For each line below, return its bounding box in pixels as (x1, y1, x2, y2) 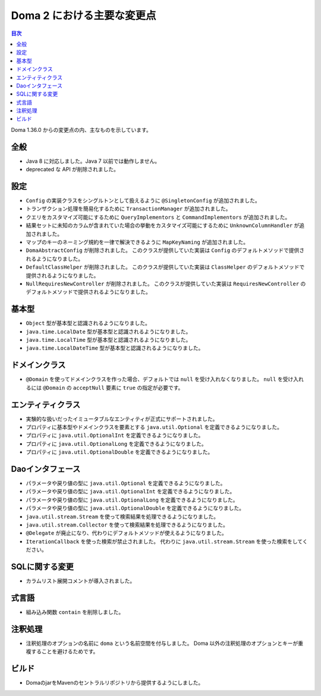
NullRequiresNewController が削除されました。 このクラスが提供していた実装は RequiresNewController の (26, 280, 306, 287)
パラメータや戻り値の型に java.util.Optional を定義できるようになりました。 (26, 480, 226, 487)
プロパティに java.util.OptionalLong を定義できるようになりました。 (26, 440, 207, 447)
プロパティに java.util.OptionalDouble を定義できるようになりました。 (26, 449, 213, 456)
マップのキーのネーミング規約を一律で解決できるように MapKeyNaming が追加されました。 (26, 238, 249, 245)
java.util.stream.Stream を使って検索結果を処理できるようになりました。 (26, 513, 219, 520)
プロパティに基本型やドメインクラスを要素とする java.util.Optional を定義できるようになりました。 (26, 424, 282, 431)
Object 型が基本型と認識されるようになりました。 (26, 320, 151, 327)
